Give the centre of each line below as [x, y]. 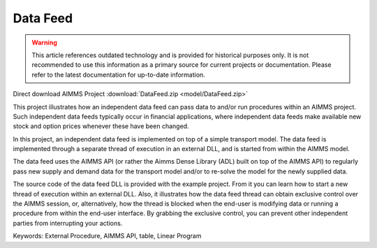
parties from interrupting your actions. [68, 223]
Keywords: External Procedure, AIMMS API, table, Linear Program [107, 236]
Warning [44, 42]
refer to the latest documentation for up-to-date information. [118, 75]
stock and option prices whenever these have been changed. [101, 126]
